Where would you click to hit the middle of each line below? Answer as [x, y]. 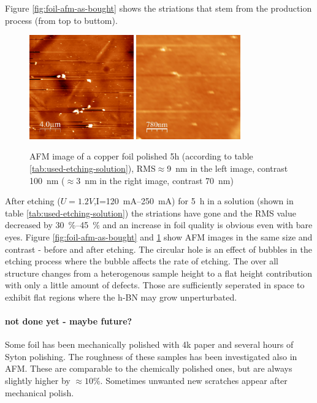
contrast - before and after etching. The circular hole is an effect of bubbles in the [158, 249]
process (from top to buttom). [61, 20]
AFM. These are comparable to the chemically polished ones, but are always [149, 368]
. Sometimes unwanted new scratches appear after [194, 381]
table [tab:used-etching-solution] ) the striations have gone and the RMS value [151, 213]
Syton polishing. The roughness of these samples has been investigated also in [151, 356]
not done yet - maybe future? [69, 321]
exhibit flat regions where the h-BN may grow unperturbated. [121, 297]
